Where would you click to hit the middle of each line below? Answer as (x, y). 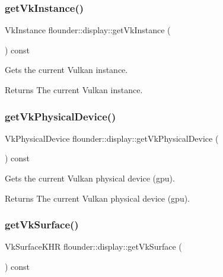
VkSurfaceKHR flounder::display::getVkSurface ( (93, 246)
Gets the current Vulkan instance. (66, 70)
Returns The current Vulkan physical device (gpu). (97, 198)
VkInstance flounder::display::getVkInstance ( (88, 30)
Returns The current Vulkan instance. (74, 90)
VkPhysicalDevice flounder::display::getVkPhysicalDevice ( (112, 138)
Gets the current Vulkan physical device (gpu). (90, 178)
